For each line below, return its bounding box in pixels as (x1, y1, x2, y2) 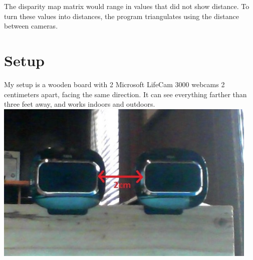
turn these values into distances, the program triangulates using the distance (4, 11, 239, 21)
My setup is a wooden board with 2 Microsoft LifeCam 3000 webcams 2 (4, 79, 225, 89)
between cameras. (4, 21, 58, 31)
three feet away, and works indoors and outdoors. (4, 99, 155, 109)
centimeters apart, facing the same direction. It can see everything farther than (4, 89, 247, 99)
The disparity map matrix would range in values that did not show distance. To (4, 1, 249, 11)
